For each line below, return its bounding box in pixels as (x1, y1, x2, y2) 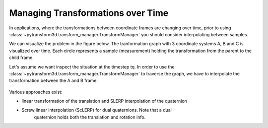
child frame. (9, 55, 34, 61)
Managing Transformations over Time (9, 7, 169, 18)
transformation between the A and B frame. (9, 77, 98, 84)
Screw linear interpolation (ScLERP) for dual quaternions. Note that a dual (21, 107, 172, 113)
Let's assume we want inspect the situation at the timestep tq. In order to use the (9, 64, 175, 69)
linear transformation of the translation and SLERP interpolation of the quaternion (21, 98, 187, 104)
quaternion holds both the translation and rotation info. (34, 114, 146, 120)
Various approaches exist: (9, 89, 63, 95)
